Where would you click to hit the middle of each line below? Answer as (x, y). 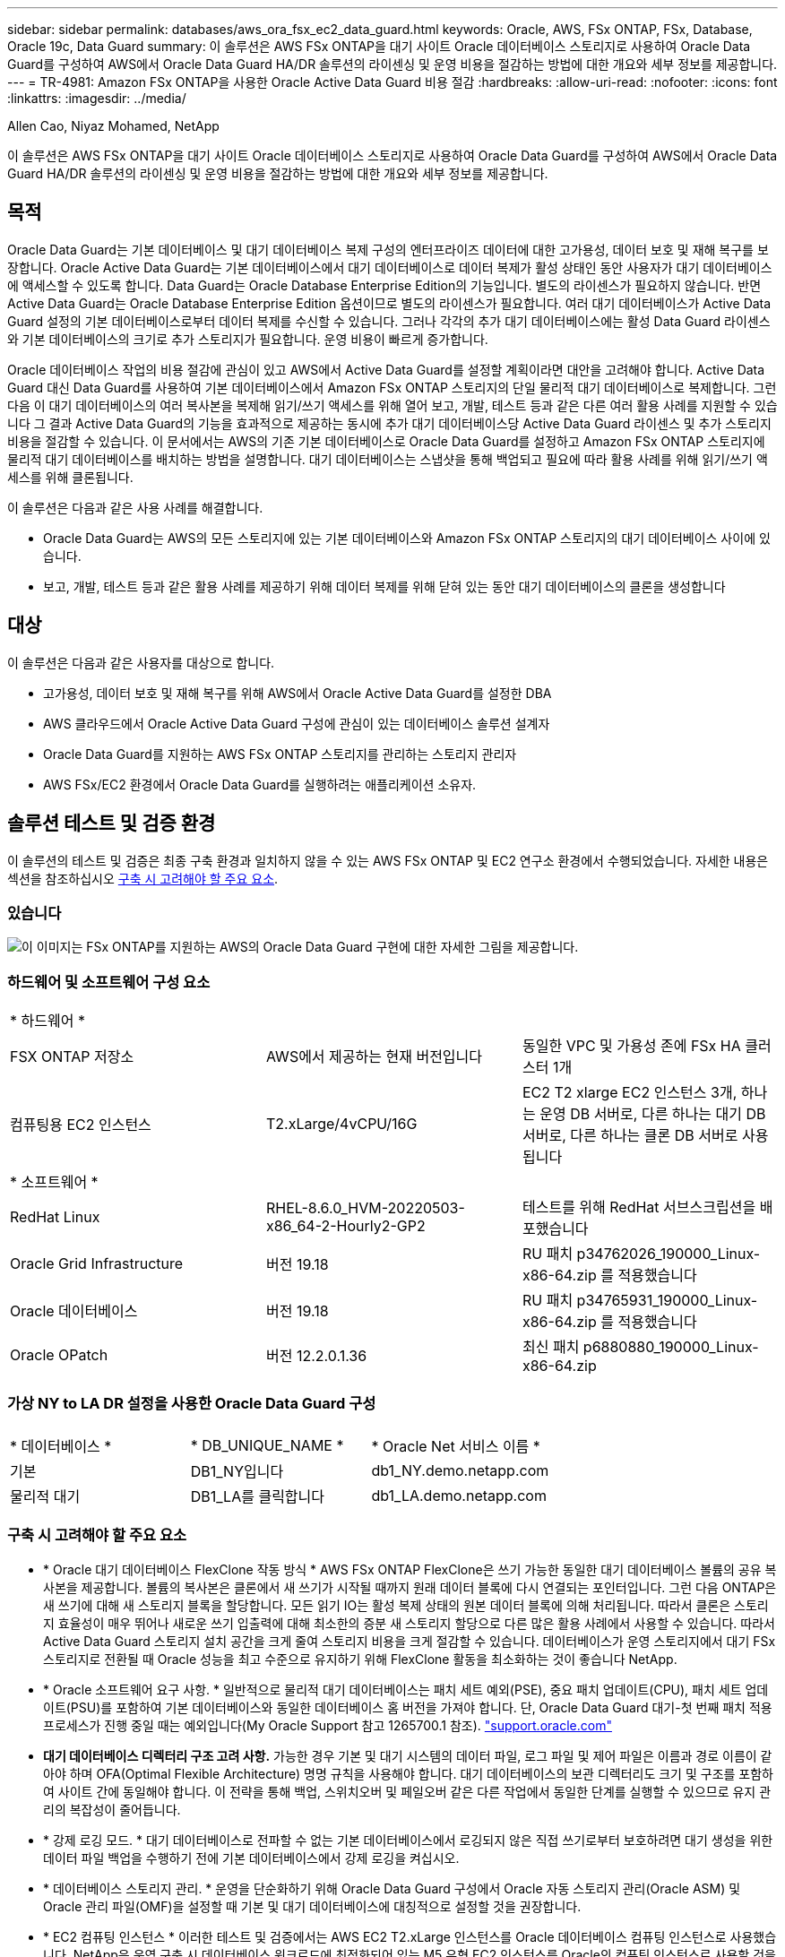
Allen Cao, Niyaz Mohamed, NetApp (113, 126)
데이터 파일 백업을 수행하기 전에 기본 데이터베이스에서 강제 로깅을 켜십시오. (251, 1858)
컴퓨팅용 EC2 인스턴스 (81, 1125)
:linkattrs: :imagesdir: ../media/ (97, 98)
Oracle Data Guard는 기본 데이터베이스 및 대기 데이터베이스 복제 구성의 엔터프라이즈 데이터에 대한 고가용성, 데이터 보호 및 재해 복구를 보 (388, 249)
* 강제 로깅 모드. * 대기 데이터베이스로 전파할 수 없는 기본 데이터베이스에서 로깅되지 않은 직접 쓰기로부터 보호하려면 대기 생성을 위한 (408, 1840)
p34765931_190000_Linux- (667, 1301)
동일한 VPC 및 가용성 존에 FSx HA (631, 1046)
